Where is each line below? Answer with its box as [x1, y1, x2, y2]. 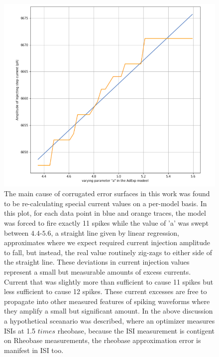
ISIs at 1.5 [4, 325, 36, 336]
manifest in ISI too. [4, 345, 64, 355]
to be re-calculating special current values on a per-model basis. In [4, 198, 207, 208]
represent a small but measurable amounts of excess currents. [4, 266, 191, 277]
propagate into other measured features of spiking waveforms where [4, 296, 210, 306]
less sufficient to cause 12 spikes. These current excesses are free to [4, 286, 207, 297]
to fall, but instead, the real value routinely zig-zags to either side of [4, 247, 213, 257]
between [4, 227, 29, 238]
